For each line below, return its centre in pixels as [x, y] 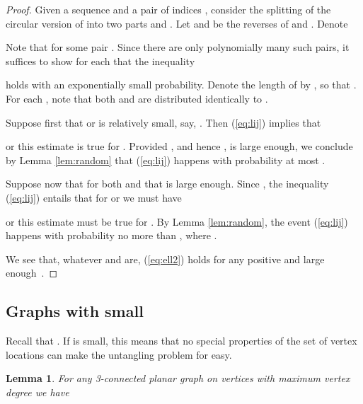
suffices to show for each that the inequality [100, 60]
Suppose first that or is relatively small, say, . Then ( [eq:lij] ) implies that [163, 122]
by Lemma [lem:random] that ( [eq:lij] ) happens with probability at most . [166, 160]
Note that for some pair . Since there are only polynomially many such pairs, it [178, 47]
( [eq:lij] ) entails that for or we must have [94, 197]
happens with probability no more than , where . [111, 235]
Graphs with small [75, 311]
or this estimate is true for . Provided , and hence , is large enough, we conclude [179, 146]
